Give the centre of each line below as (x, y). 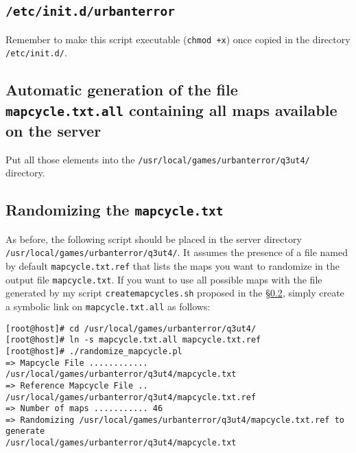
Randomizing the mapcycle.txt (115, 210)
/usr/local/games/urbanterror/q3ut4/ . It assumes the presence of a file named (177, 252)
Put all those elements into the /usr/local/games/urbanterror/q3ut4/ (158, 159)
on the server (54, 130)
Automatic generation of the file (122, 90)
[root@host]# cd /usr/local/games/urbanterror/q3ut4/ (131, 328)
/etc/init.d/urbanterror (91, 12)
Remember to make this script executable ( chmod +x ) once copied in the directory (178, 39)
